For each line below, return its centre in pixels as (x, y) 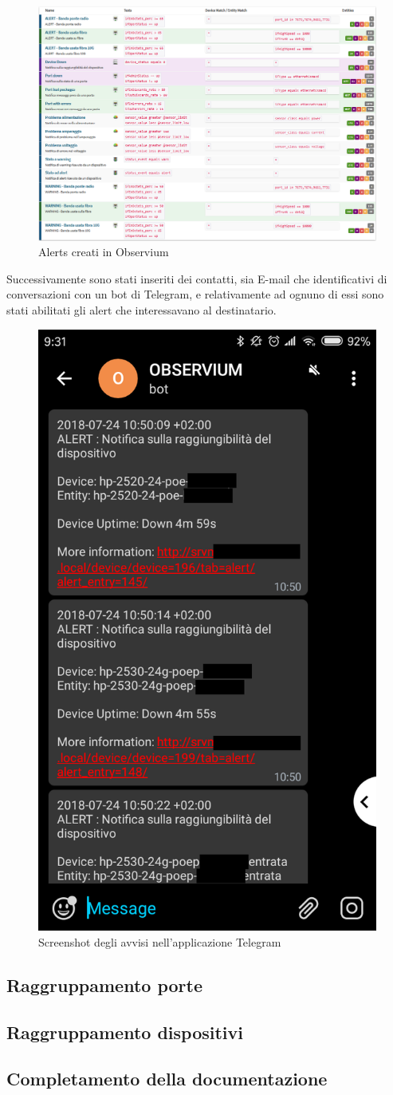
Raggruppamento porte (104, 984)
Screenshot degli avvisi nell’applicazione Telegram (160, 941)
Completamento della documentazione (167, 1079)
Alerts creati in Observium (104, 252)
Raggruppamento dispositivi (125, 1032)
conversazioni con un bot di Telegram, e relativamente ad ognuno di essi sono (195, 294)
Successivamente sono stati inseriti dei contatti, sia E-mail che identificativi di (197, 278)
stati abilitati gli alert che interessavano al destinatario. (141, 309)
